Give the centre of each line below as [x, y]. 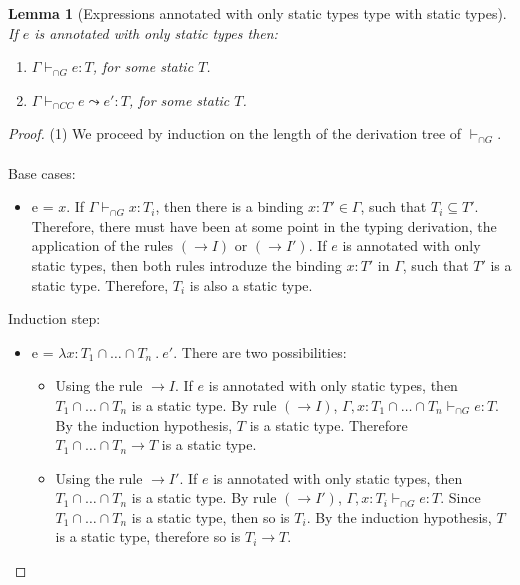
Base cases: [42, 172]
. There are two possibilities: [260, 351]
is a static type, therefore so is [148, 536]
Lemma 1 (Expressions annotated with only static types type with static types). [257, 13]
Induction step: [54, 318]
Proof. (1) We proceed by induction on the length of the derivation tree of [235, 133]
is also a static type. [251, 284]
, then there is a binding [229, 206]
